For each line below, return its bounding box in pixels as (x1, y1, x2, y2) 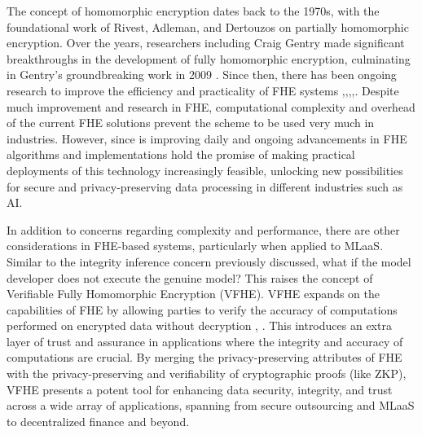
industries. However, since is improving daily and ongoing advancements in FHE (7, 130, 407, 147)
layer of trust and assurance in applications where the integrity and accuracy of (7, 332, 403, 349)
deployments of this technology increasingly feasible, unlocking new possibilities (7, 161, 403, 178)
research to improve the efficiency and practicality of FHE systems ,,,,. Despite (7, 81, 399, 99)
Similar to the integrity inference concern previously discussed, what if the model (7, 253, 411, 270)
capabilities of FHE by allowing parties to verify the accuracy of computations (7, 301, 398, 318)
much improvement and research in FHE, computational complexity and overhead (7, 98, 415, 115)
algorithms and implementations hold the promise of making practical (7, 146, 355, 163)
